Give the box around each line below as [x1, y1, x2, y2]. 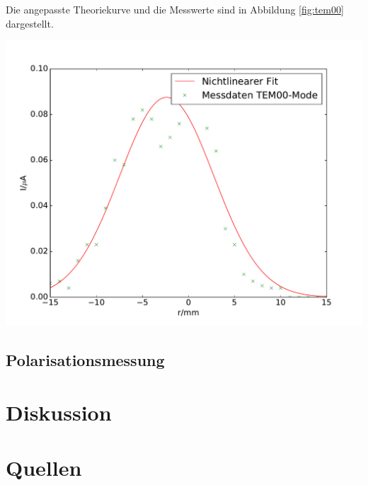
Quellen [6, 453, 82, 482]
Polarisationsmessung [6, 349, 165, 371]
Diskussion [6, 397, 112, 426]
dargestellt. [6, 16, 54, 30]
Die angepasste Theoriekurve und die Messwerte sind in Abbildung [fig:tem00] [6, 2, 344, 16]
